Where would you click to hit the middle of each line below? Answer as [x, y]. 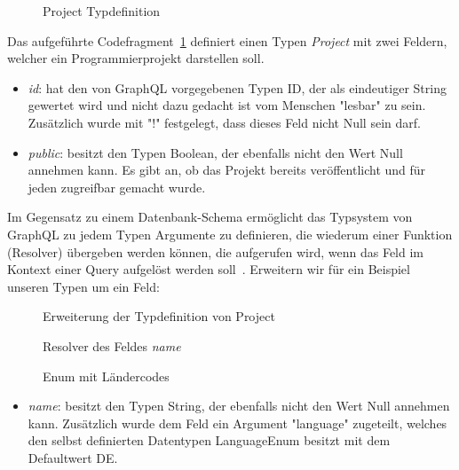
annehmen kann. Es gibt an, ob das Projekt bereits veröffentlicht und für [227, 170]
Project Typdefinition [102, 11]
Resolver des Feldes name [112, 345]
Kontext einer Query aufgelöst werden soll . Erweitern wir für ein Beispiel [209, 269]
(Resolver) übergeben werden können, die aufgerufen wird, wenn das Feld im [215, 251]
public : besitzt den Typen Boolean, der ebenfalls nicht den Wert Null [215, 152]
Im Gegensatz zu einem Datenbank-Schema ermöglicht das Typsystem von [210, 217]
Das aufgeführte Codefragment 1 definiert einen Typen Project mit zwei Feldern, [227, 40]
